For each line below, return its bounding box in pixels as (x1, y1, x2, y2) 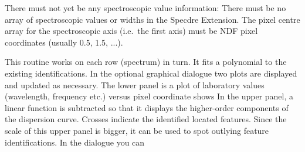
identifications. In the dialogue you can (5, 136, 145, 148)
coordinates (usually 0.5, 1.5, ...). (5, 36, 123, 48)
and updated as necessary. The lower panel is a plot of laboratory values (5, 78, 265, 91)
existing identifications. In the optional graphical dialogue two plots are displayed (5, 67, 297, 79)
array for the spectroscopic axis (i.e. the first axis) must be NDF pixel (5, 25, 258, 37)
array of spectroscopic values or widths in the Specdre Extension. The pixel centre (5, 13, 300, 25)
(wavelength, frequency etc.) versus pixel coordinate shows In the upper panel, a (5, 90, 294, 102)
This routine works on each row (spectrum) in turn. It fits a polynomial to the (5, 56, 287, 68)
